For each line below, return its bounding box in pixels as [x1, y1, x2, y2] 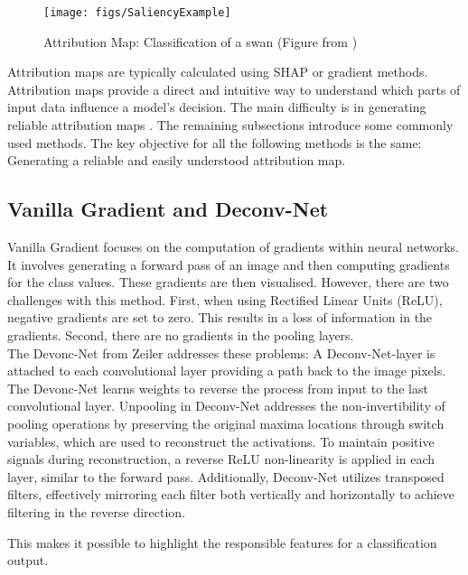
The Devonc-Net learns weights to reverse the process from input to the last [7, 378, 428, 397]
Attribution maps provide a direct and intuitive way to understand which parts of [7, 79, 461, 98]
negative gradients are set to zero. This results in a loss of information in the [7, 308, 433, 327]
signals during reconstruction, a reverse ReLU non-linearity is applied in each [7, 450, 435, 468]
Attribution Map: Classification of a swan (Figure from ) [43, 32, 358, 51]
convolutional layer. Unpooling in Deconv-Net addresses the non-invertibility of [7, 396, 445, 415]
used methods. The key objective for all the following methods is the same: [7, 133, 422, 152]
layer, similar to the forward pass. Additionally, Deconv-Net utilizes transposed [7, 467, 445, 486]
